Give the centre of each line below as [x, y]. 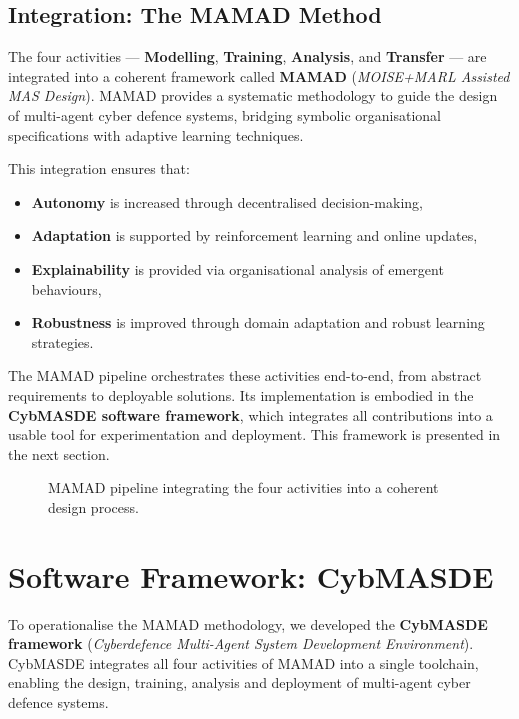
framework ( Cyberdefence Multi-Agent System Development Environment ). [241, 643]
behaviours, [66, 288]
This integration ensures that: [99, 168]
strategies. [62, 341]
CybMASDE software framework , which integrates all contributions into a [250, 414]
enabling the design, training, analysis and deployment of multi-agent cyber [239, 682]
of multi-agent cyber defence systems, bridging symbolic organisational [224, 114]
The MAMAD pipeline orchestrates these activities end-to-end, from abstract [245, 375]
